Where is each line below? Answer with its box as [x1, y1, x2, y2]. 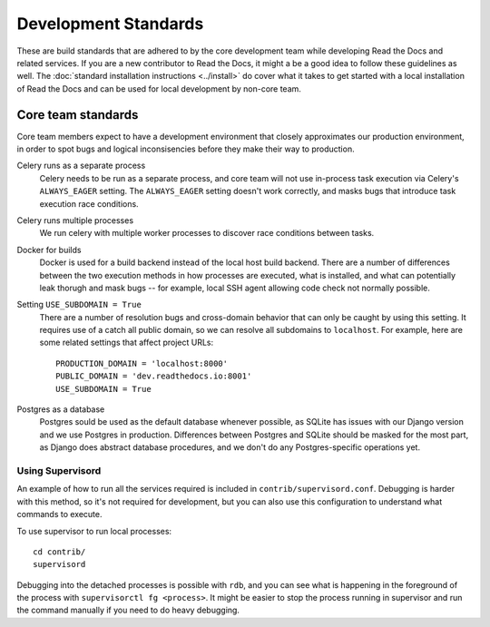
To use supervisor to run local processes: [16, 525, 172, 536]
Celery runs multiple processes [16, 214, 134, 226]
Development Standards [16, 14, 204, 34]
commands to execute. [16, 509, 103, 520]
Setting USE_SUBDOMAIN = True [16, 299, 142, 310]
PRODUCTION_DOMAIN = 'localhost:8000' [55, 358, 229, 368]
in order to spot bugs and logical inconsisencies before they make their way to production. [16, 143, 355, 154]
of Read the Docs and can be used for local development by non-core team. [16, 83, 301, 94]
